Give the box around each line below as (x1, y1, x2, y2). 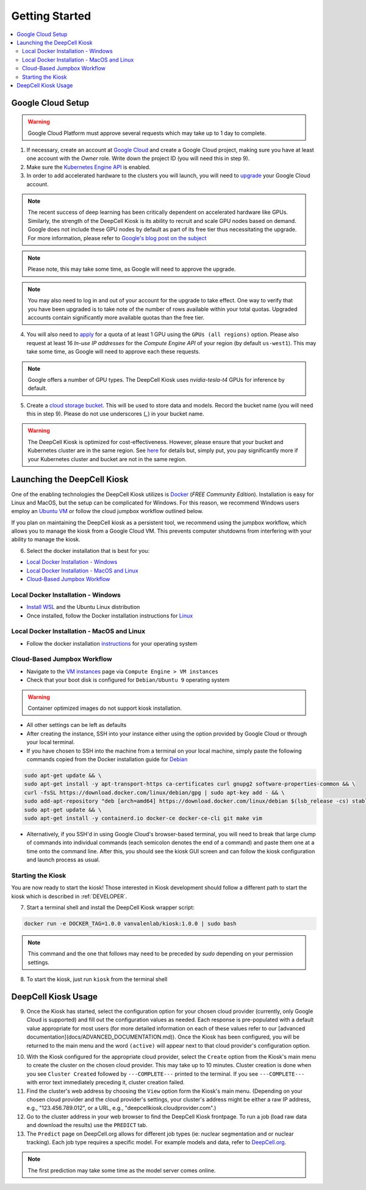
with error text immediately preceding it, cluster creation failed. (26, 1079, 185, 1086)
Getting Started (11, 9, 91, 23)
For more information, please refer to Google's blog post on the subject (27, 234, 207, 241)
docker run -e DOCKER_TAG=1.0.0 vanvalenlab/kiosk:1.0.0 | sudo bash (24, 920, 237, 927)
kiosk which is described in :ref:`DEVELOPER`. (11, 892, 127, 900)
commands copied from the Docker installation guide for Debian (26, 755, 188, 763)
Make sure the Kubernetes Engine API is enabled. (26, 163, 151, 170)
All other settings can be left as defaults (26, 721, 127, 729)
